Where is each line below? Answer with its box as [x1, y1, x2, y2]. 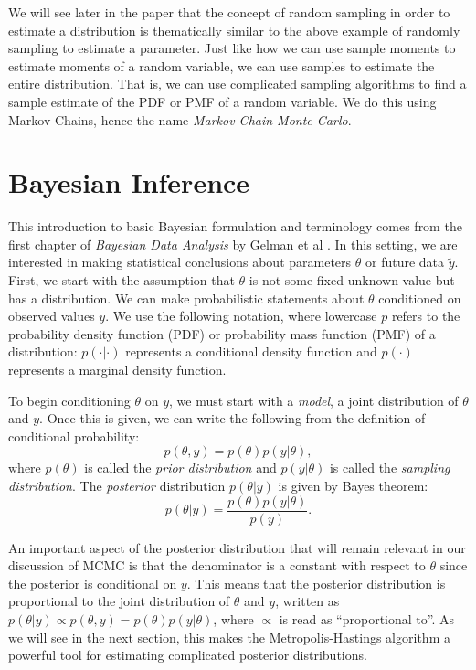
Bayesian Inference [8, 164, 250, 201]
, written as [275, 591, 340, 611]
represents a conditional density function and [125, 342, 377, 361]
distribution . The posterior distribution [8, 476, 226, 495]
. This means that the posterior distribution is [186, 573, 446, 592]
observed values [8, 306, 95, 325]
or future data [365, 252, 445, 271]
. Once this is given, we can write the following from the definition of [39, 409, 426, 428]
